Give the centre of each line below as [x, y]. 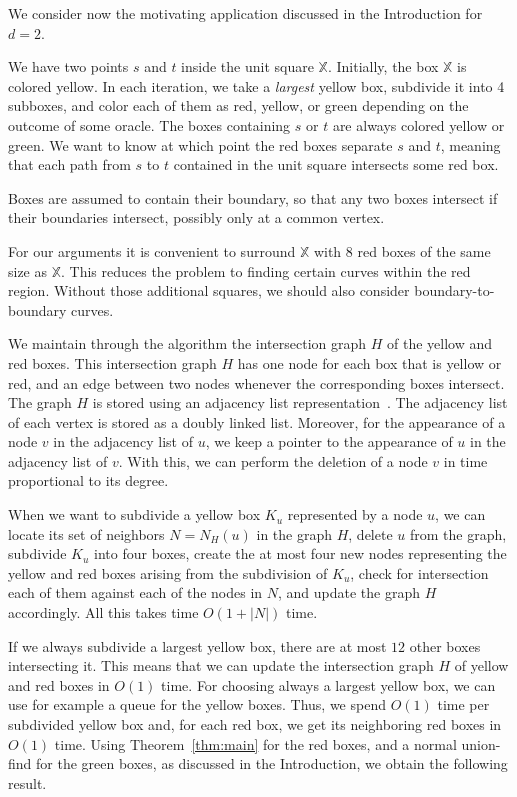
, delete [370, 533]
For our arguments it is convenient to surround [152, 250]
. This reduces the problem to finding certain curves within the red [266, 270]
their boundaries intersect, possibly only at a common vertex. [196, 217]
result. [27, 782]
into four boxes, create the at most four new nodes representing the [300, 553]
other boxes [445, 645]
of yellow [481, 665]
